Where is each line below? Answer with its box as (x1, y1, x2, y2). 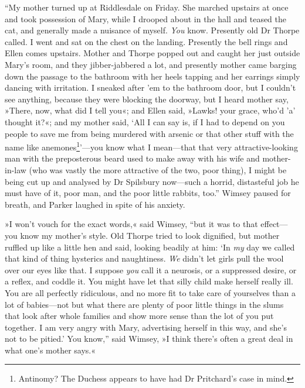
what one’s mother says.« (5, 344, 96, 356)
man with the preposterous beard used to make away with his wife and (5, 152, 260, 164)
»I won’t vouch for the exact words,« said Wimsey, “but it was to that (5, 218, 258, 230)
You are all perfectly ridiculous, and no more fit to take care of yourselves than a (5, 286, 296, 298)
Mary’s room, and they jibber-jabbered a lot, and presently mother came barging (5, 58, 297, 70)
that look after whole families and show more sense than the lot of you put (5, 310, 274, 322)
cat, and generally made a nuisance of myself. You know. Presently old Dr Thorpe (5, 24, 300, 36)
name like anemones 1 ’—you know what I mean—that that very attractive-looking (5, 139, 298, 153)
